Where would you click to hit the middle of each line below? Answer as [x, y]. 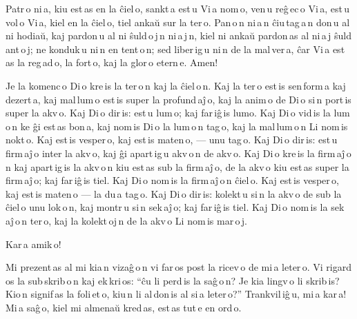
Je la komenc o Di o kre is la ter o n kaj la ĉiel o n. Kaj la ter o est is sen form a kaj [176, 85]
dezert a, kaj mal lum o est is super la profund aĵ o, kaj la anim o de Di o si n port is [178, 99]
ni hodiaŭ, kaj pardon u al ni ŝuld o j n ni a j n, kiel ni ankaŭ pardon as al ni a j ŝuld [178, 35]
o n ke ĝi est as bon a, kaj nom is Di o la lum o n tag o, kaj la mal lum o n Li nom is [177, 126]
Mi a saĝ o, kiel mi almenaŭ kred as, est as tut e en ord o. [124, 307]
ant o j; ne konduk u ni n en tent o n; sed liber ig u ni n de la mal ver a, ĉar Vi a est [175, 49]
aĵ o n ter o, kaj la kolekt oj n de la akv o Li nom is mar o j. [126, 220]
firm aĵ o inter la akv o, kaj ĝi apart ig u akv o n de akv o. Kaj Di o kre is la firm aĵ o [178, 153]
